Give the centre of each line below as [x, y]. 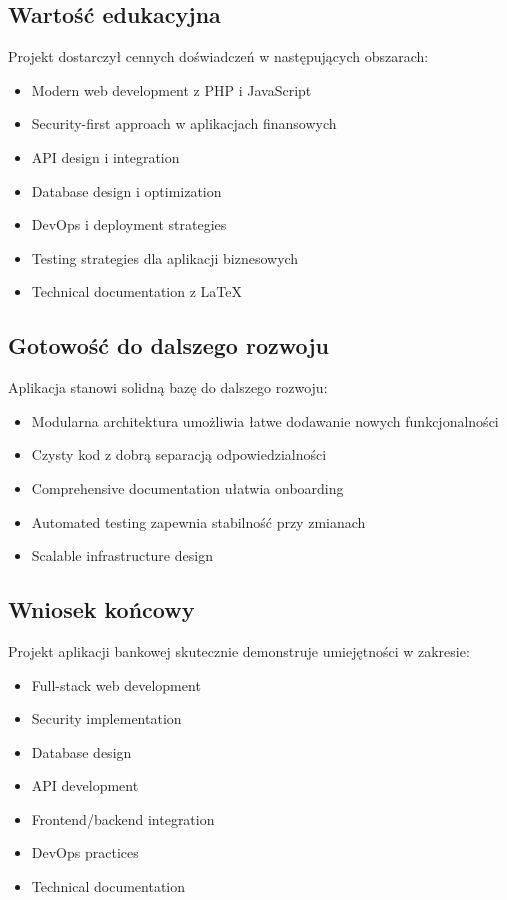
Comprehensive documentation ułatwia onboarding [187, 487]
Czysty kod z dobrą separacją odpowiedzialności [179, 454]
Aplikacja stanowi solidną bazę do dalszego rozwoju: [168, 387]
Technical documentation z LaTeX [136, 291]
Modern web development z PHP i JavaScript [171, 89]
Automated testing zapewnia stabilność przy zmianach [198, 521]
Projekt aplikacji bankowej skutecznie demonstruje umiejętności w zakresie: [239, 650]
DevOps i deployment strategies [129, 224]
